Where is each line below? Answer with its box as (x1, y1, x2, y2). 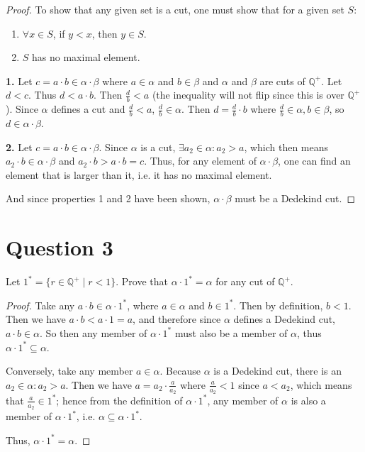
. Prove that (116, 274, 168, 289)
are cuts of (259, 73, 305, 88)
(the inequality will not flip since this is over (152, 87, 344, 102)
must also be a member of (174, 325, 288, 340)
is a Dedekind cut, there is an (213, 363, 342, 378)
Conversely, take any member (6, 363, 133, 378)
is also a (291, 392, 326, 407)
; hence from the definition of (56, 392, 183, 407)
